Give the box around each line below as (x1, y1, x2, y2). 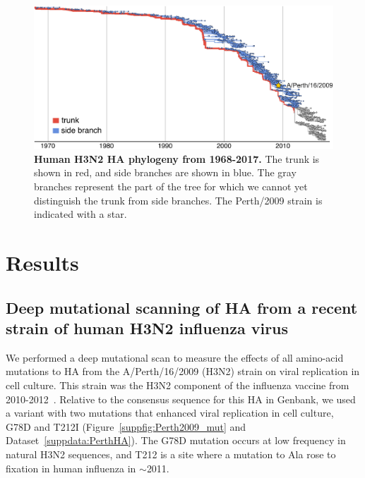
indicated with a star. (34, 207, 127, 221)
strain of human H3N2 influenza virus (6, 317, 289, 339)
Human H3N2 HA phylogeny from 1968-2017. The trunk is (34, 151, 320, 166)
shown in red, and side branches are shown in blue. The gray (34, 165, 297, 180)
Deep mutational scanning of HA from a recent (6, 296, 358, 318)
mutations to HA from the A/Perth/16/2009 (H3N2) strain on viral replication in (6, 364, 360, 379)
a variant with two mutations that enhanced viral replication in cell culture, (6, 405, 334, 420)
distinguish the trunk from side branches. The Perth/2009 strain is (34, 192, 323, 207)
